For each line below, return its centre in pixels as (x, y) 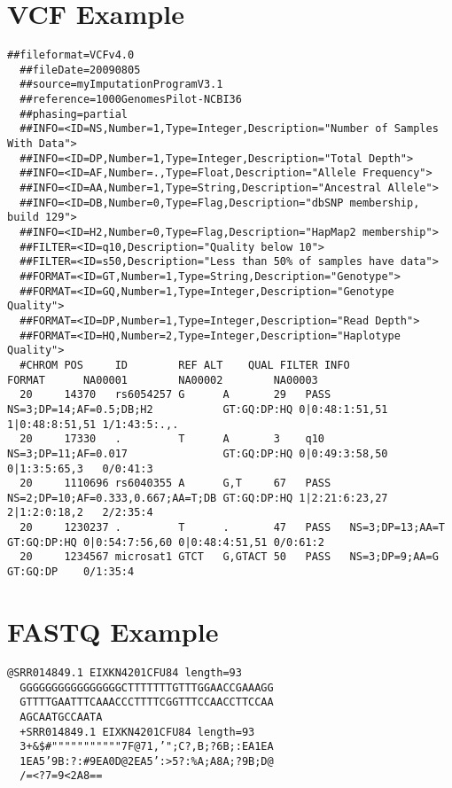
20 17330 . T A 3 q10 (172, 439)
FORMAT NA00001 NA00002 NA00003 (163, 380)
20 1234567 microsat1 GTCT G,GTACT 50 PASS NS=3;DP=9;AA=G (229, 557)
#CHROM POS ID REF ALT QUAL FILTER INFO (185, 365)
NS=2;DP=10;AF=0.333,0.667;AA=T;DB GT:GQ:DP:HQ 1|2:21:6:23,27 (198, 498)
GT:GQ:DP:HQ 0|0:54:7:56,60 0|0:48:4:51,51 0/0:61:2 (166, 542)
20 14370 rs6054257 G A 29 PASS (175, 395)
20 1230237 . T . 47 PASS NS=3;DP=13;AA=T (232, 528)
